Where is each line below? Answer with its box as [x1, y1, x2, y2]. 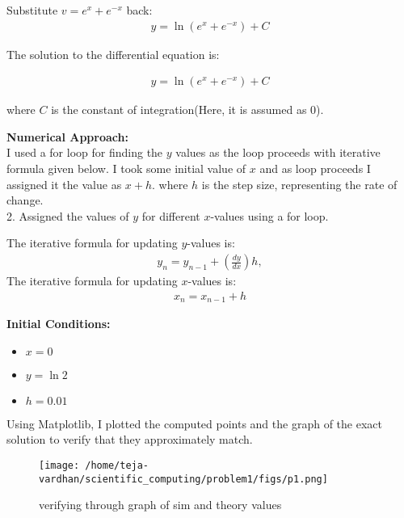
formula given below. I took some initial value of [6, 160, 246, 177]
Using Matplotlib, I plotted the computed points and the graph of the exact [6, 415, 382, 432]
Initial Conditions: [6, 315, 111, 332]
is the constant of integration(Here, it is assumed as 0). [51, 101, 324, 118]
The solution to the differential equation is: [6, 45, 220, 62]
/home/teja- [85, 459, 149, 471]
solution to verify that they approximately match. [6, 431, 253, 448]
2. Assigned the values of [6, 207, 129, 224]
